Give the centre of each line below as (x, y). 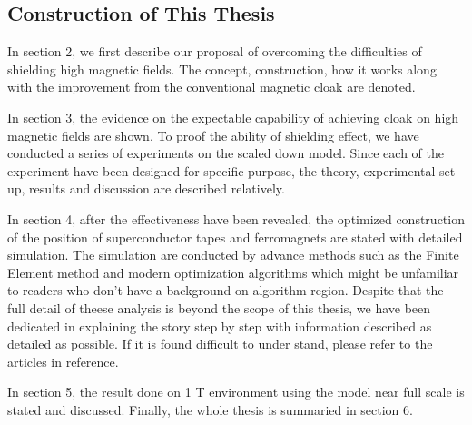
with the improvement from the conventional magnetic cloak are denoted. (211, 87)
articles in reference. (63, 361)
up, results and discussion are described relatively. (146, 188)
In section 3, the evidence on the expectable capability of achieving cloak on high (233, 117)
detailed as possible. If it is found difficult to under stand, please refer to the (220, 344)
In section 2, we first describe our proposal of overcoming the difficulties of (215, 51)
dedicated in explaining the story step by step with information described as (220, 326)
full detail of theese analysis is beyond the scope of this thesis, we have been (219, 307)
